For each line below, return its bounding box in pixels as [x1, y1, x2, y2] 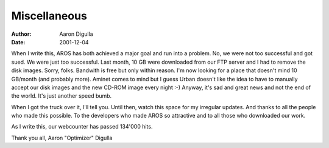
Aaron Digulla [59, 30, 94, 38]
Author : [11, 30, 32, 38]
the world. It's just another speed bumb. [11, 92, 112, 99]
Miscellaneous [11, 9, 88, 22]
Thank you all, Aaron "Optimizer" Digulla [11, 134, 113, 141]
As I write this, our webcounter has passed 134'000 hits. [11, 123, 153, 130]
